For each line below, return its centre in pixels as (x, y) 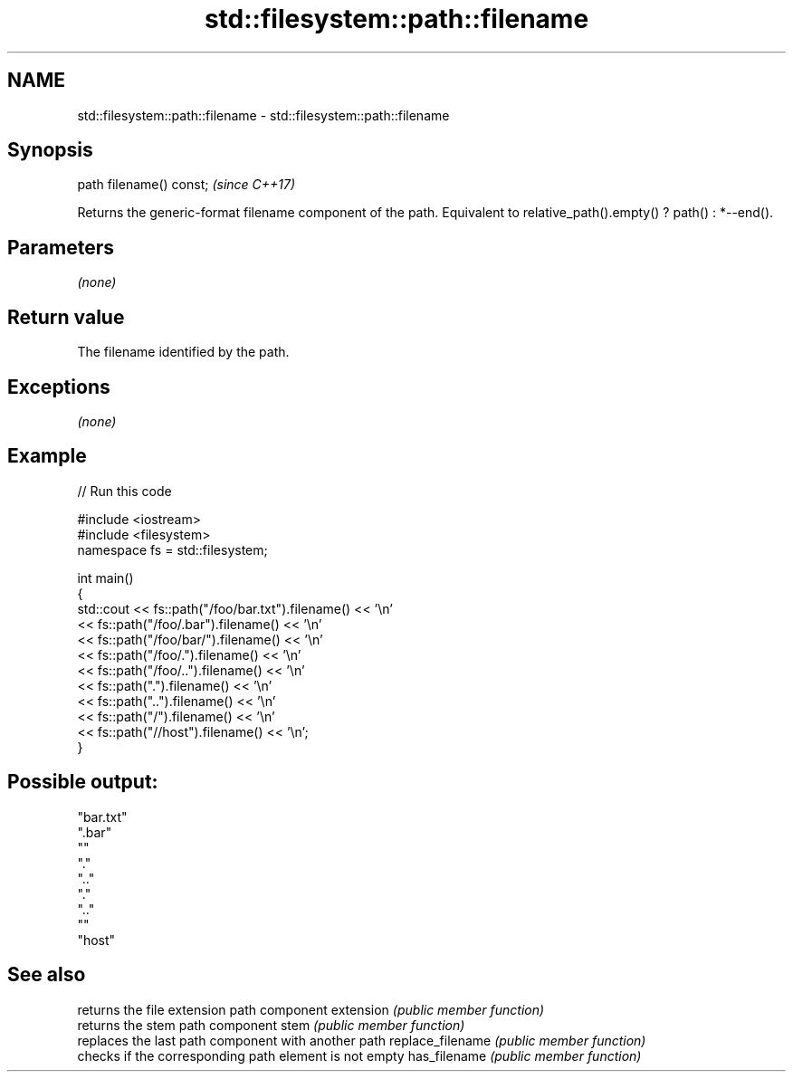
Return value (66, 317)
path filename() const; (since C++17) (186, 185)
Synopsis (50, 150)
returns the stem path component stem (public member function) (271, 1025)
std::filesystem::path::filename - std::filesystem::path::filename (263, 115)
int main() (105, 578)
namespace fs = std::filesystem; (172, 549)
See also (47, 975)
